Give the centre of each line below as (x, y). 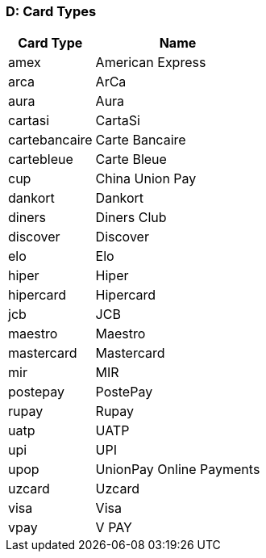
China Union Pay (146, 179)
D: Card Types (51, 11)
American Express (151, 63)
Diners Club (131, 218)
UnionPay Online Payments (178, 470)
